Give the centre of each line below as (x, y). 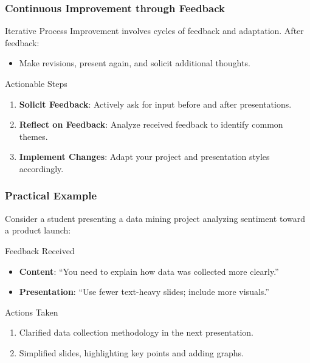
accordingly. (41, 168)
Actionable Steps (36, 83)
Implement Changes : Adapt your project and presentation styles (144, 157)
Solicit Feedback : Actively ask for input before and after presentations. (155, 104)
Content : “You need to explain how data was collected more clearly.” (149, 271)
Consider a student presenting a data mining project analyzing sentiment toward (155, 218)
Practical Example (51, 195)
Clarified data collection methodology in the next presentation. (136, 332)
